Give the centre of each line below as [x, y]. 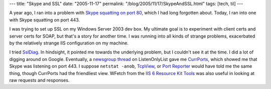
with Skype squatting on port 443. [45, 19]
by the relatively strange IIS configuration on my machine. [69, 43]
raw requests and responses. [39, 80]
